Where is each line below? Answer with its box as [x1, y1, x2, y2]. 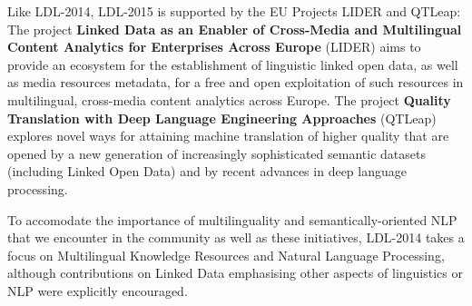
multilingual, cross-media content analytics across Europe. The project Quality [7, 90, 451, 109]
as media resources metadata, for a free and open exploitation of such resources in [7, 73, 464, 92]
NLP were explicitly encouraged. [7, 281, 188, 300]
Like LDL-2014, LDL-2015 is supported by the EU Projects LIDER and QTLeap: [7, 2, 461, 20]
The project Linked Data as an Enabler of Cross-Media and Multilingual [7, 19, 462, 38]
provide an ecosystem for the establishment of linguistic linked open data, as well [7, 54, 458, 74]
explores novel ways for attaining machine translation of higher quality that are [7, 126, 449, 145]
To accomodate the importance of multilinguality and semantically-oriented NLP [7, 210, 457, 229]
